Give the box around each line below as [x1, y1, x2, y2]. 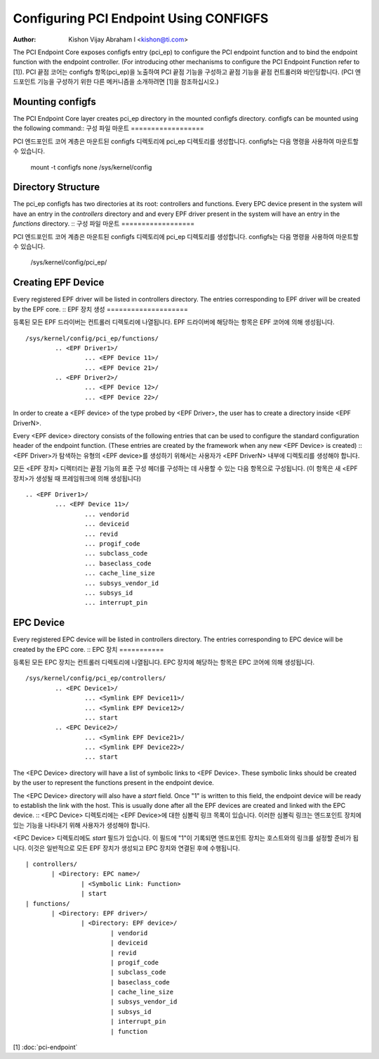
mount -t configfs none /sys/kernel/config [30, 162, 152, 172]
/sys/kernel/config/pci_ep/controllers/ [25, 674, 166, 682]
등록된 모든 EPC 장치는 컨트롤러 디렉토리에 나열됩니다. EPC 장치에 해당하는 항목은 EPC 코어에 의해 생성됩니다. [13, 657, 315, 666]
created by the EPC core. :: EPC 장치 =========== [13, 645, 164, 653]
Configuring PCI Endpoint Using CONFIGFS [13, 11, 269, 26]
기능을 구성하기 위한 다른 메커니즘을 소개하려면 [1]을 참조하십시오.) [37, 77, 219, 86]
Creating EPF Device [13, 276, 105, 288]
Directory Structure [13, 181, 100, 193]
